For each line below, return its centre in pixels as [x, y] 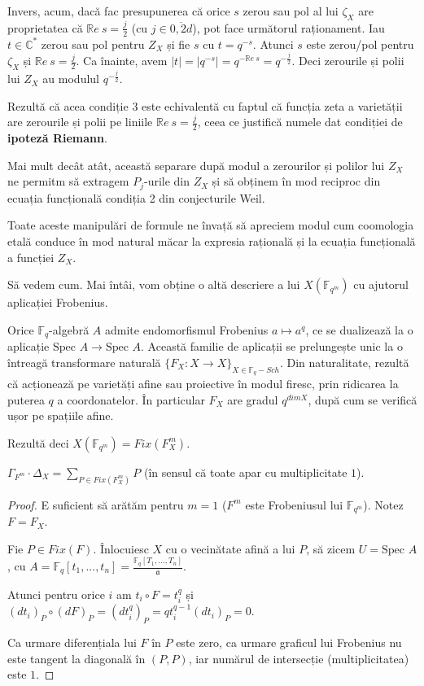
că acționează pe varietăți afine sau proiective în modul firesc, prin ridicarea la [203, 384]
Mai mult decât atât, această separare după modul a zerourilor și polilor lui [196, 165]
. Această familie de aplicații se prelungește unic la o [272, 346]
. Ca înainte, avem [122, 61]
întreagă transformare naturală [84, 362]
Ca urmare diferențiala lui [72, 642]
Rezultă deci [38, 442]
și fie [179, 44]
